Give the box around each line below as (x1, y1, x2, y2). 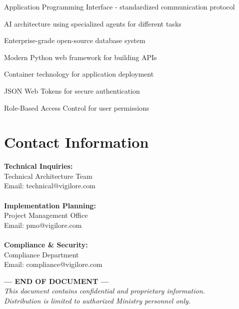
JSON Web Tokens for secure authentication (4, 85, 140, 96)
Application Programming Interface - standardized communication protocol (4, 2, 235, 12)
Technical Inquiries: (4, 161, 73, 171)
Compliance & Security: (4, 239, 88, 250)
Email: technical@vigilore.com (4, 180, 96, 191)
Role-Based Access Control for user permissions (4, 102, 149, 113)
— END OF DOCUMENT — (4, 275, 109, 286)
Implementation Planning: (4, 200, 96, 210)
